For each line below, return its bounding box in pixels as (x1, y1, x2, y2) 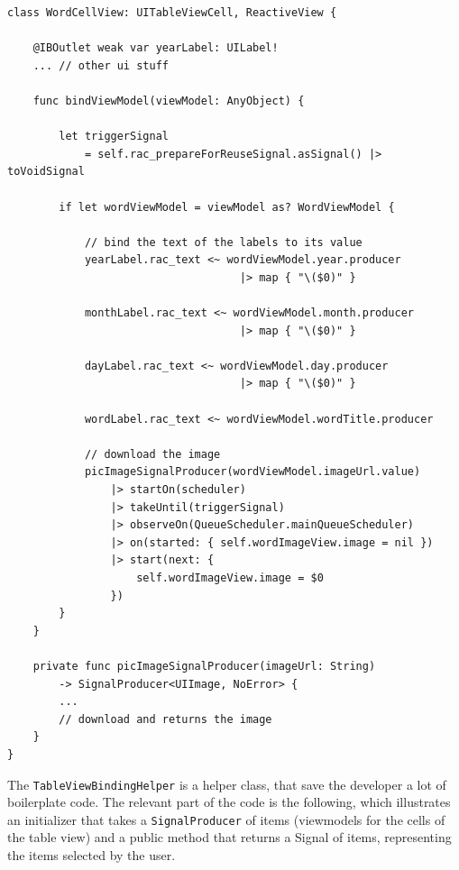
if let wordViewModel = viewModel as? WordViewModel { (59, 200, 395, 214)
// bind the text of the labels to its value (84, 235, 363, 249)
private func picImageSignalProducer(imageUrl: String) (32, 659, 376, 673)
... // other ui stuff (32, 59, 169, 72)
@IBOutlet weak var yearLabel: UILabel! (32, 41, 279, 55)
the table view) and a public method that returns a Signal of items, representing (7, 828, 452, 847)
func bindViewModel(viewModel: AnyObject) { (32, 94, 305, 107)
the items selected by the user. (7, 846, 176, 865)
